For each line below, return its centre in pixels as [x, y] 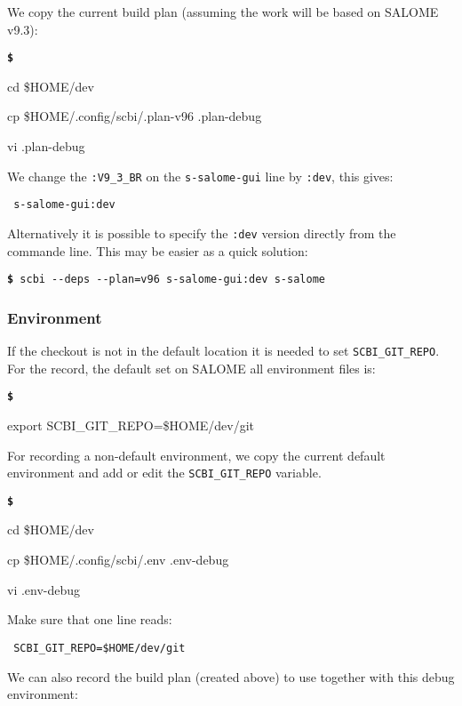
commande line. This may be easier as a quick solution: [158, 250]
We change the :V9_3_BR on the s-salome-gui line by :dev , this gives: [200, 176]
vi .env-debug [44, 589]
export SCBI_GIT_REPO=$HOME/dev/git [131, 425]
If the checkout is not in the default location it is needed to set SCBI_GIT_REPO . [223, 351]
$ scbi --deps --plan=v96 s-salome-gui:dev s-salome [166, 280]
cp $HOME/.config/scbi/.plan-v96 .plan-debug [135, 116]
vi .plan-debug [46, 146]
